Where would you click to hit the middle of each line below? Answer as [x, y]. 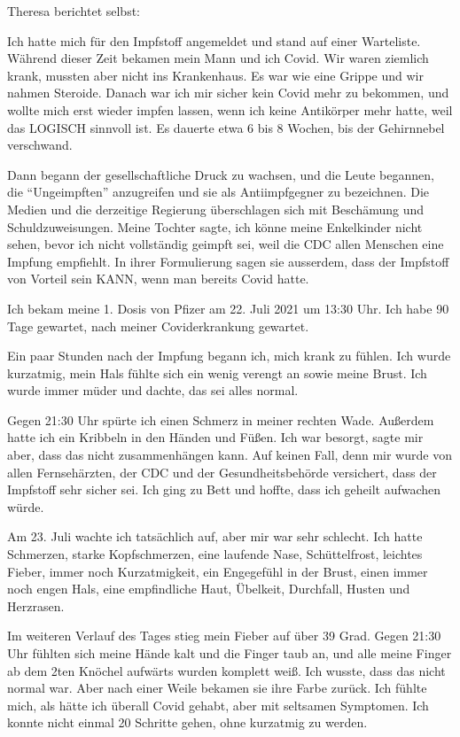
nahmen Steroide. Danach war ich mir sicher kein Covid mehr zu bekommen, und [228, 93]
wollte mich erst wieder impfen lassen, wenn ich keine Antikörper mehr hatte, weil [230, 109]
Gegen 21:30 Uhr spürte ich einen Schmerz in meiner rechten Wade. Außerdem [221, 419]
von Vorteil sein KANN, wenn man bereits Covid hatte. [158, 279]
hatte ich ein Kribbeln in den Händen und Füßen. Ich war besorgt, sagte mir [215, 437]
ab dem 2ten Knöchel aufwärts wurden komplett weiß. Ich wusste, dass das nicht [226, 670]
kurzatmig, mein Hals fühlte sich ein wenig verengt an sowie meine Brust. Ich [217, 372]
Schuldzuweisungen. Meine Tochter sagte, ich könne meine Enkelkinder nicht [215, 226]
